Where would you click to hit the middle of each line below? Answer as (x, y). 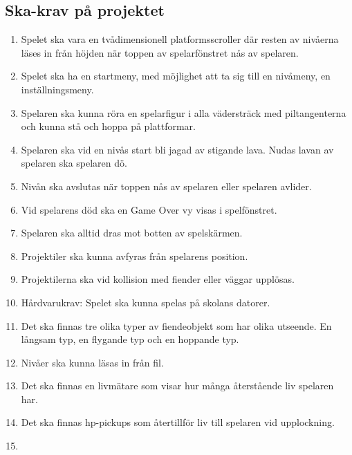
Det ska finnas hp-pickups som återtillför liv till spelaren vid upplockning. (178, 422)
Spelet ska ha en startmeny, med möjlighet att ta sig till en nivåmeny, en (176, 76)
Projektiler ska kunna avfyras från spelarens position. (135, 256)
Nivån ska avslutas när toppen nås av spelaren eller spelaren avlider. (166, 186)
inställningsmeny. (57, 89)
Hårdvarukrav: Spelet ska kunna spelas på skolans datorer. (146, 302)
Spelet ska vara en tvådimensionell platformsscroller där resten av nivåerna (180, 39)
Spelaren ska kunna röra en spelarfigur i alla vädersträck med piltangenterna (184, 112)
